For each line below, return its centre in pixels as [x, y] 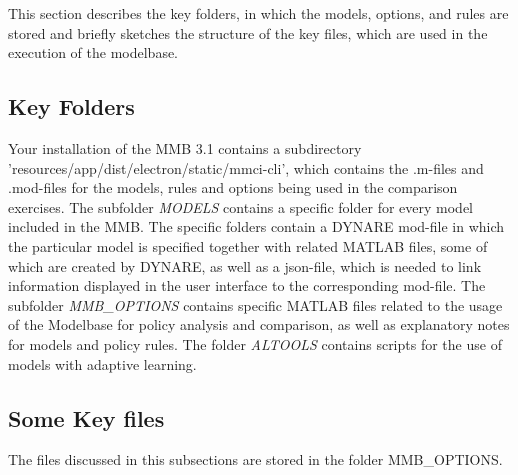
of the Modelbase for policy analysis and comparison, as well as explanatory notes [259, 324]
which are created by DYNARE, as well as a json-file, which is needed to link [245, 265]
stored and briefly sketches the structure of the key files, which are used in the [248, 32]
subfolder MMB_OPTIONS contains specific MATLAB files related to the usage [255, 304]
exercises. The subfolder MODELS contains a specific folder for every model [241, 206]
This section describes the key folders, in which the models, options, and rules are [258, 13]
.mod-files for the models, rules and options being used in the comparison [233, 187]
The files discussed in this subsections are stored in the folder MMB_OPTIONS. [255, 459]
